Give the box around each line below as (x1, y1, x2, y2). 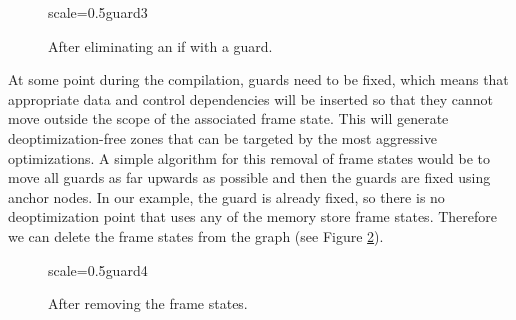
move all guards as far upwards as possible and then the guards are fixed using (8, 167, 491, 188)
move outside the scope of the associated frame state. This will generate (8, 108, 449, 129)
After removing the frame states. (48, 293, 248, 314)
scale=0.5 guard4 (48, 259, 148, 280)
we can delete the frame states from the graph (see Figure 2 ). (8, 225, 384, 246)
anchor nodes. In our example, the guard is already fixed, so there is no (8, 186, 445, 207)
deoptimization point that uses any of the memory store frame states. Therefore (8, 206, 497, 227)
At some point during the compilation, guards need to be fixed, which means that (8, 69, 509, 90)
